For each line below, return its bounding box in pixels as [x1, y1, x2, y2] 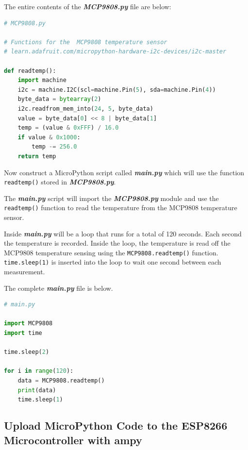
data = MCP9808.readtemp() [17, 377, 105, 384]
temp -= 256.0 [32, 143, 77, 150]
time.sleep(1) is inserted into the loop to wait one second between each [4, 257, 221, 267]
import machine [17, 77, 66, 84]
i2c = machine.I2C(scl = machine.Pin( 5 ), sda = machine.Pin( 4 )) [17, 86, 216, 93]
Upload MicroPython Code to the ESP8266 [4, 418, 228, 433]
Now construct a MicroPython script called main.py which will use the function [4, 167, 245, 177]
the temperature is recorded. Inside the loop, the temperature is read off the [4, 238, 231, 248]
